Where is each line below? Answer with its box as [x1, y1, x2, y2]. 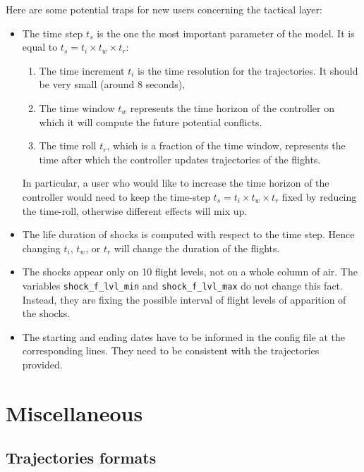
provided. [22, 356, 63, 371]
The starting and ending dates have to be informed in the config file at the [22, 329, 345, 344]
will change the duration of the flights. [114, 240, 280, 255]
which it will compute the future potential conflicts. [39, 114, 262, 129]
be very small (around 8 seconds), [39, 77, 186, 92]
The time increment [39, 63, 125, 77]
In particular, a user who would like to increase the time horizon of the [22, 175, 329, 190]
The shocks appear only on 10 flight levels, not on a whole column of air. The [22, 264, 358, 279]
